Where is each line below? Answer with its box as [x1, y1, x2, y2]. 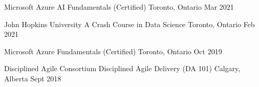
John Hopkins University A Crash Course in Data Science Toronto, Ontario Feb [4, 18, 255, 29]
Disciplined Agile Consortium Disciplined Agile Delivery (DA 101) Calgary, [4, 63, 241, 74]
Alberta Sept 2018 [4, 73, 61, 83]
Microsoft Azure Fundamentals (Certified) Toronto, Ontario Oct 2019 [4, 46, 222, 56]
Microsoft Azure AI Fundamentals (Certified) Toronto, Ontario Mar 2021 [4, 2, 234, 12]
